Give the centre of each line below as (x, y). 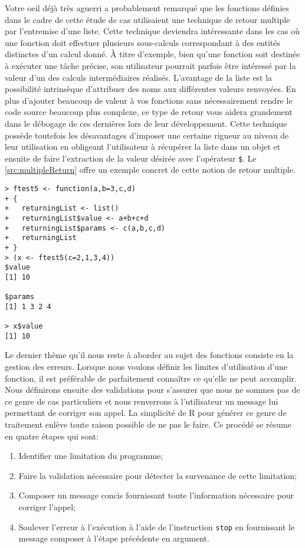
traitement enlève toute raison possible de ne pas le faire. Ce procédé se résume (148, 424)
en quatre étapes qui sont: (52, 436)
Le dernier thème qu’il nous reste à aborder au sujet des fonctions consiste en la (149, 355)
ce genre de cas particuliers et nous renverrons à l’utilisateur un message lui (142, 401)
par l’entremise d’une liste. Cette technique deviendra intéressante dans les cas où (152, 31)
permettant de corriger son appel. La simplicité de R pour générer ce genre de (146, 413)
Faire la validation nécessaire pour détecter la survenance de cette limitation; (158, 475)
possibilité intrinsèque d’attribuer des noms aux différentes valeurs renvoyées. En (150, 89)
